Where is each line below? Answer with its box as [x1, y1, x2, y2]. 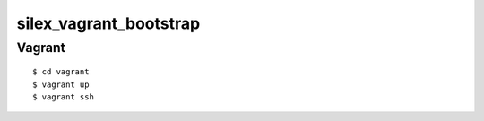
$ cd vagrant [32, 67, 90, 77]
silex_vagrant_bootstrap [16, 13, 201, 33]
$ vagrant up [32, 79, 90, 90]
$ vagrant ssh [32, 91, 94, 102]
